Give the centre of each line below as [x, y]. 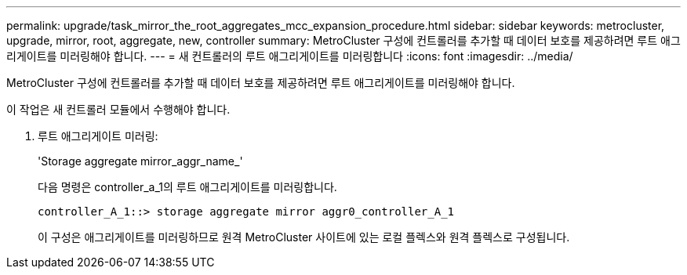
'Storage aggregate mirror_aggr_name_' [140, 161]
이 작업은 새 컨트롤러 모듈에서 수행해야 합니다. [118, 109]
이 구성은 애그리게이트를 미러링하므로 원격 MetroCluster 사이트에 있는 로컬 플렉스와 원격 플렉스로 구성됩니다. [304, 237]
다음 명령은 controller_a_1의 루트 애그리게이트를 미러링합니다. [187, 187]
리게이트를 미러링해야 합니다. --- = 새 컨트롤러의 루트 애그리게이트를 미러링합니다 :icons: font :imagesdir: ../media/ [290, 56]
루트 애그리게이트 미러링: [98, 136]
